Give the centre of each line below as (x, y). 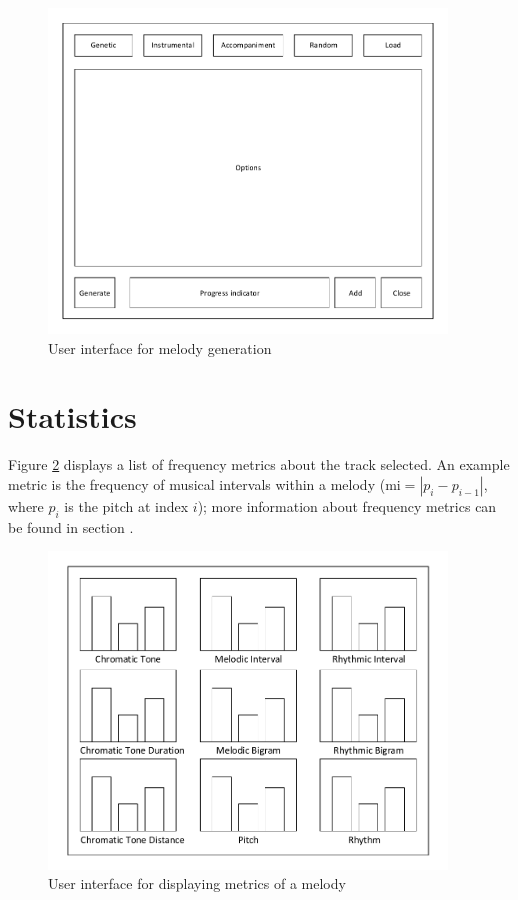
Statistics (72, 416)
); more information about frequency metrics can (347, 505)
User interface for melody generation (160, 347)
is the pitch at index (126, 505)
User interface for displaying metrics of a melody (197, 883)
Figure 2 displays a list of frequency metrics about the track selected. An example (259, 464)
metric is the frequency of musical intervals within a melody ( (197, 483)
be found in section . (71, 526)
